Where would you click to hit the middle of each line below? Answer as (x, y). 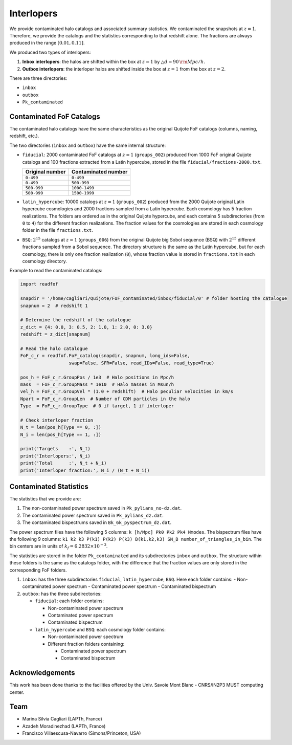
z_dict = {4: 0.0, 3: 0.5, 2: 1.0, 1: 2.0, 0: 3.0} (86, 327)
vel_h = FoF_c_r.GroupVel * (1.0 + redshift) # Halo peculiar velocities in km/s (127, 392)
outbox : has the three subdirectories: (62, 594)
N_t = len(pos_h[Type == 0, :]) (61, 428)
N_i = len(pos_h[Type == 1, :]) (61, 434)
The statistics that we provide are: (45, 499)
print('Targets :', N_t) (55, 449)
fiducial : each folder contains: (70, 601)
